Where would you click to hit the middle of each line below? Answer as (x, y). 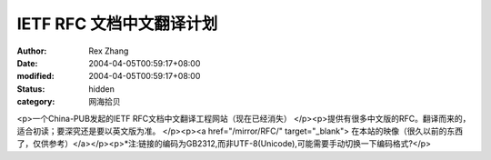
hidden (102, 89)
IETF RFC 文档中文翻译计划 (117, 24)
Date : (27, 63)
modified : (35, 76)
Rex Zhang (109, 51)
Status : (31, 89)
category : (36, 102)
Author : (32, 51)
